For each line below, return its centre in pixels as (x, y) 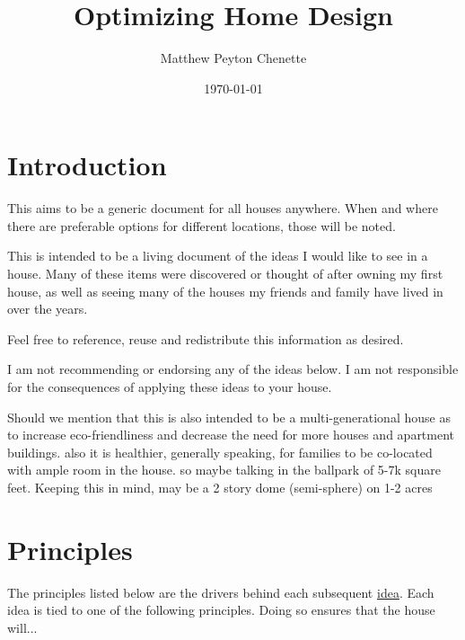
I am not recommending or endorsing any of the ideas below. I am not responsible (233, 369)
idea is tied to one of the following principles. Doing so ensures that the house (221, 610)
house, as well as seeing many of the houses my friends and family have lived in (225, 291)
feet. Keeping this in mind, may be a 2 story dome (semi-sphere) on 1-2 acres (220, 487)
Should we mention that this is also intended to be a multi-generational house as (229, 417)
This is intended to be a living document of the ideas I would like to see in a (218, 256)
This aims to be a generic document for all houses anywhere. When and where (223, 208)
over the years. (48, 309)
